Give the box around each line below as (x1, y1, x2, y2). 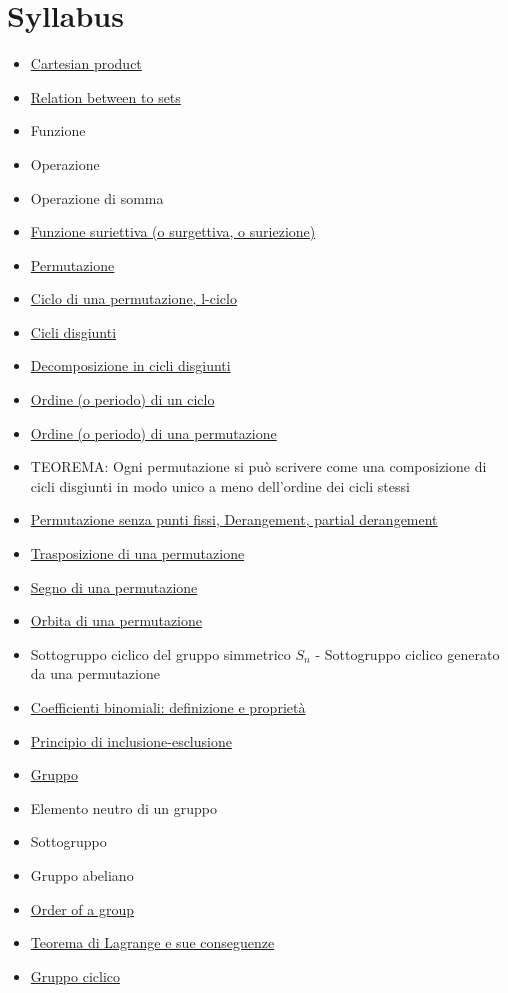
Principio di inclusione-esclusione (30, 730, 232, 751)
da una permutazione (30, 663, 160, 684)
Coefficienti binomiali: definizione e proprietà (30, 697, 306, 717)
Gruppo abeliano (30, 864, 134, 885)
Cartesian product (30, 53, 142, 74)
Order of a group (30, 898, 134, 919)
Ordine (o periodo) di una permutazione (30, 422, 277, 443)
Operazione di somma (30, 187, 164, 208)
